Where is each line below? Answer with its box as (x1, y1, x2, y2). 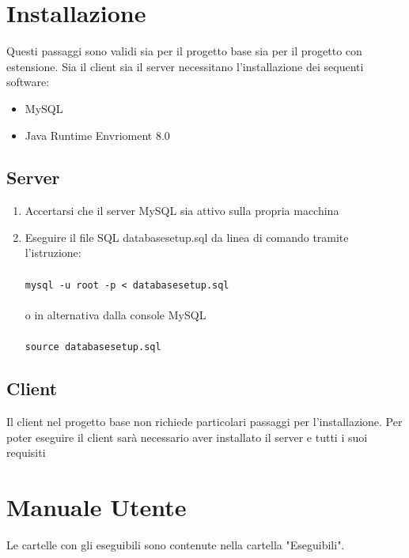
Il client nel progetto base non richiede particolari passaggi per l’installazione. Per (6, 413, 403, 429)
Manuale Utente (6, 490, 187, 522)
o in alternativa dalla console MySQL (25, 306, 206, 322)
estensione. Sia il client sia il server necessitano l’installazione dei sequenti (6, 58, 364, 74)
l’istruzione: (25, 244, 81, 261)
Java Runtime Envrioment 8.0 (25, 126, 170, 143)
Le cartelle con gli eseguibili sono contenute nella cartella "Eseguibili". (6, 536, 345, 552)
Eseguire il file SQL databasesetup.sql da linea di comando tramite (25, 228, 349, 245)
